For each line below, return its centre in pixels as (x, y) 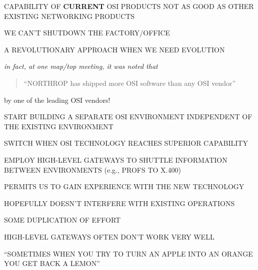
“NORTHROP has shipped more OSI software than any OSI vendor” (130, 83)
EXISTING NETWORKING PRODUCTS (69, 16)
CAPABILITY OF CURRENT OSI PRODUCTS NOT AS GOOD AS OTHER (129, 6)
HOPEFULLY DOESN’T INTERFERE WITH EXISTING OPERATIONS (119, 203)
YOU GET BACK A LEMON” (52, 263)
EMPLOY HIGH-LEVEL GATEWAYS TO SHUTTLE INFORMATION (116, 159)
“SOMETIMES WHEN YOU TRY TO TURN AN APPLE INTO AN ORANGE (128, 253)
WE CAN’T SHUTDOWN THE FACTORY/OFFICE (87, 33)
